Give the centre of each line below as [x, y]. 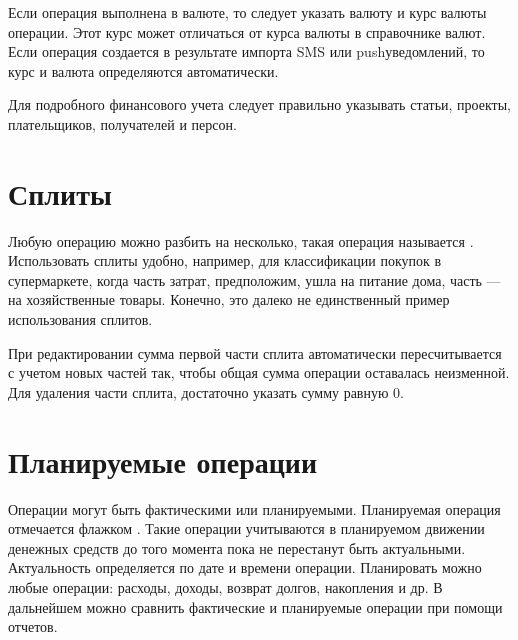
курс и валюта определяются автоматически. [143, 70]
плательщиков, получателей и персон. [122, 123]
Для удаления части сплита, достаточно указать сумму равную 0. [206, 391]
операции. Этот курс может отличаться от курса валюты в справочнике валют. [247, 31]
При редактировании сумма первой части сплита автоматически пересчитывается [255, 352]
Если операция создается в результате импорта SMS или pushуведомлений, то [246, 51]
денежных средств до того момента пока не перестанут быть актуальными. [237, 547]
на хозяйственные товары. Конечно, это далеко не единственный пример [229, 299]
